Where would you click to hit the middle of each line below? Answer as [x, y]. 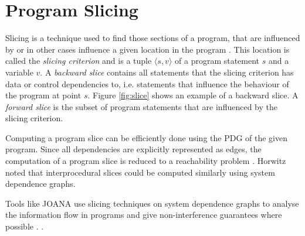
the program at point [43, 95]
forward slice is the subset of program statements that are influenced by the [141, 106]
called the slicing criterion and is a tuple [79, 61]
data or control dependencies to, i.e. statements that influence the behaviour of [147, 83]
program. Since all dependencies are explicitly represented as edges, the [133, 149]
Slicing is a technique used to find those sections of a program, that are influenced [153, 38]
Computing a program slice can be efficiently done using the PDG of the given [146, 137]
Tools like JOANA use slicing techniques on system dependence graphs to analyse [152, 203]
